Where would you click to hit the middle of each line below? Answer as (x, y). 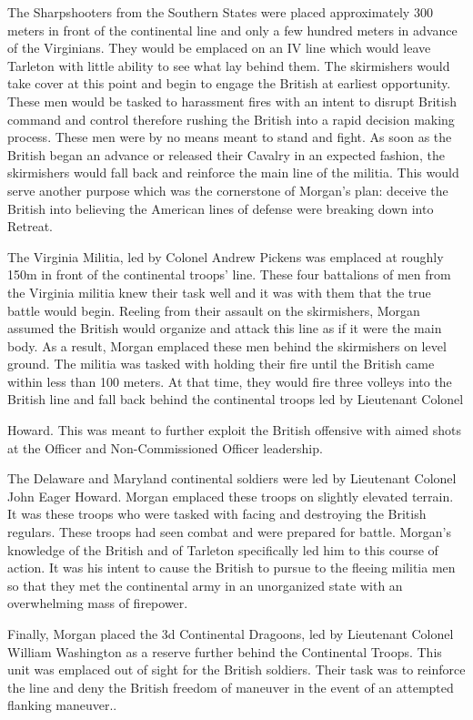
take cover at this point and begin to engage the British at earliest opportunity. (229, 83)
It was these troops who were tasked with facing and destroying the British (217, 514)
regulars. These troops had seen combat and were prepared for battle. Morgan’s (229, 532)
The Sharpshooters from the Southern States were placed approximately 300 (220, 12)
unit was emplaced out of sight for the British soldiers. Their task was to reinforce (236, 669)
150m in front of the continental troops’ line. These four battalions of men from (229, 274)
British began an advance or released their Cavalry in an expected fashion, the (226, 154)
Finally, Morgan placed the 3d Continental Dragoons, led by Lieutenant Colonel (231, 634)
